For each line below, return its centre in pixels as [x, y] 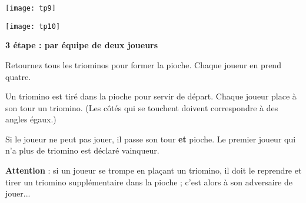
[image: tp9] [31, 8]
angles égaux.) [31, 119]
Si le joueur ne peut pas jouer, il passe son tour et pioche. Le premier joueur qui [151, 139]
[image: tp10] [33, 26]
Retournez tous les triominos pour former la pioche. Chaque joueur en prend [143, 64]
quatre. [18, 76]
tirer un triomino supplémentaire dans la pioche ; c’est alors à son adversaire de [149, 182]
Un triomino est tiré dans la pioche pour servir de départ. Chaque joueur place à [151, 96]
